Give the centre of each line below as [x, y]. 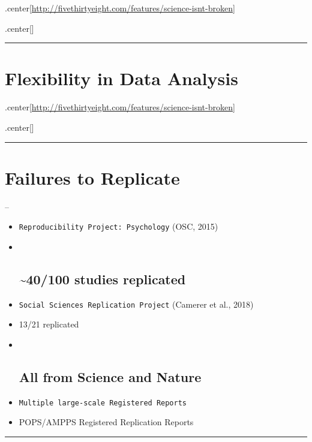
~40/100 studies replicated [102, 279]
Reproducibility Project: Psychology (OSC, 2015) [118, 226]
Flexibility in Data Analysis [121, 78]
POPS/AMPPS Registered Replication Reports [106, 422]
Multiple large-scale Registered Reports [103, 403]
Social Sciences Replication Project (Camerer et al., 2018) [136, 304]
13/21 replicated [49, 324]
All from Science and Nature [110, 376]
